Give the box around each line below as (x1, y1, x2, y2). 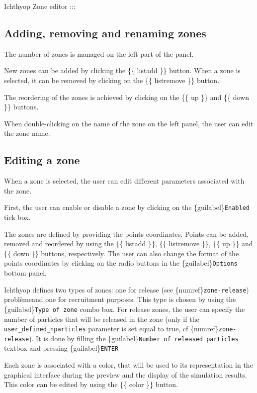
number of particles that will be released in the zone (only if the (4, 313, 199, 324)
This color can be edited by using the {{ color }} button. (4, 379, 178, 390)
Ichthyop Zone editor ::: (4, 1, 76, 11)
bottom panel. (4, 268, 47, 278)
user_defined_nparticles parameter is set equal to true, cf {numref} (4, 323, 219, 334)
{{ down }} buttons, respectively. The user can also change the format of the (4, 248, 239, 258)
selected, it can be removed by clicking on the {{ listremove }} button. (4, 75, 220, 85)
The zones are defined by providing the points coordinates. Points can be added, (4, 228, 249, 239)
